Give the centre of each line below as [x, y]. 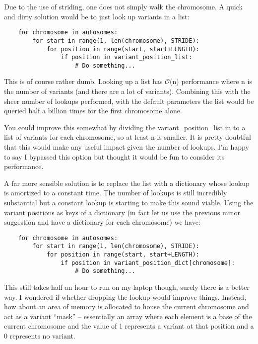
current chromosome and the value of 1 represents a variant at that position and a [129, 326]
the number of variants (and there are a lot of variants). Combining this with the [127, 91]
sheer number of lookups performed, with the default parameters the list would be [129, 101]
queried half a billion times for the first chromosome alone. [93, 111]
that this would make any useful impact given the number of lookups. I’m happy [127, 147]
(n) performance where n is [211, 81]
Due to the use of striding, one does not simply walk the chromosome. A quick [123, 6]
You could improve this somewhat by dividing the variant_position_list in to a [125, 127]
